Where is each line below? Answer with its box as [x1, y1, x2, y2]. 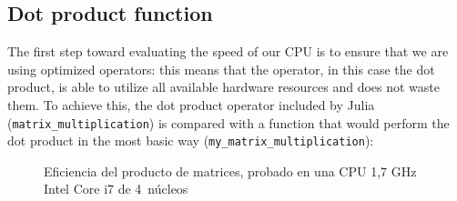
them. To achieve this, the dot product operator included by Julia [7, 95, 375, 114]
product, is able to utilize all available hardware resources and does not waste [7, 77, 441, 96]
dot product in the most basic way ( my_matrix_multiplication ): [7, 131, 374, 150]
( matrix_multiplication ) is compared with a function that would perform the [7, 113, 450, 132]
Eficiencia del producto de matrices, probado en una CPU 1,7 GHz [44, 161, 417, 180]
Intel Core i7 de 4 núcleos [44, 179, 188, 198]
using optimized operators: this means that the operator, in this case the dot [7, 59, 435, 78]
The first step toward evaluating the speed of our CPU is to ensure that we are [7, 42, 449, 61]
